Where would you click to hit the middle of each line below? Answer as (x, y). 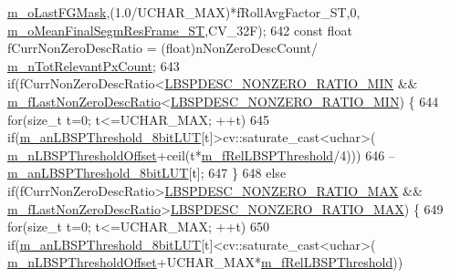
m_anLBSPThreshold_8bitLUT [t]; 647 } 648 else (147, 173)
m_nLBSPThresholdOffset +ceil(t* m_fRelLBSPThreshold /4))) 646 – (201, 154)
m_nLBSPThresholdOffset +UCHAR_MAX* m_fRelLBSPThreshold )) (205, 262)
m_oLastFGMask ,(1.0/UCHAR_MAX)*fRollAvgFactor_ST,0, (184, 12)
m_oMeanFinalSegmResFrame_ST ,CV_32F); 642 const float (180, 30)
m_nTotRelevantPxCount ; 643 (94, 65)
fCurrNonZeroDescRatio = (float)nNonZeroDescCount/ (163, 48)
